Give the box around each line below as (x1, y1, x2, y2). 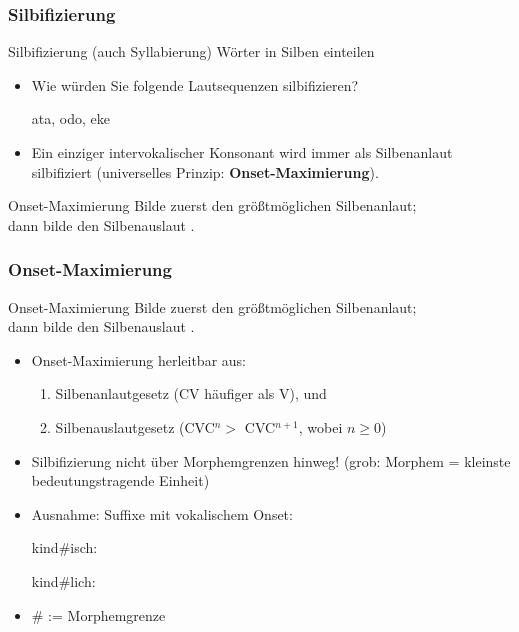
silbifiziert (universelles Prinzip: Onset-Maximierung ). (31, 161, 379, 182)
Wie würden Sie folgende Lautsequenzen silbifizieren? (31, 74, 359, 95)
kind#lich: (31, 570, 96, 591)
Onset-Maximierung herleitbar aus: (31, 349, 246, 370)
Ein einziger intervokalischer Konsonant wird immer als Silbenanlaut (31, 142, 453, 162)
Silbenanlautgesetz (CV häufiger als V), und (55, 383, 327, 404)
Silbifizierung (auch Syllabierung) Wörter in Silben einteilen (8, 41, 375, 62)
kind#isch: (31, 537, 98, 558)
